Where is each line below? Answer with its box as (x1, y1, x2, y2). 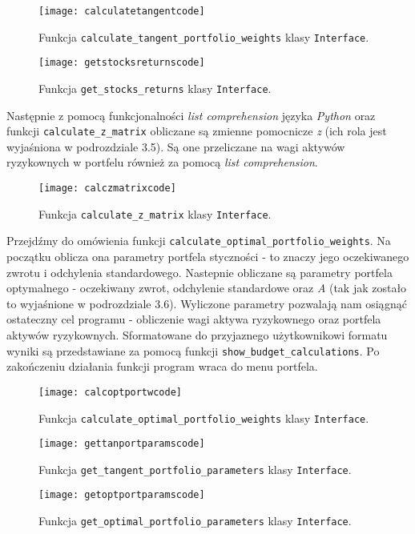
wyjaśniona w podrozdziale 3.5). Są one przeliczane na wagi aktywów (6, 138, 345, 155)
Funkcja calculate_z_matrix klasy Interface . (38, 205, 272, 222)
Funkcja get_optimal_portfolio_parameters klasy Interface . (38, 512, 352, 529)
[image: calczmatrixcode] (38, 183, 176, 195)
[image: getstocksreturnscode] (38, 57, 205, 69)
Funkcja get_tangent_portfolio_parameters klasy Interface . (38, 460, 352, 477)
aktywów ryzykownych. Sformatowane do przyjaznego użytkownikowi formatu (6, 327, 388, 343)
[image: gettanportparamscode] (38, 438, 205, 450)
